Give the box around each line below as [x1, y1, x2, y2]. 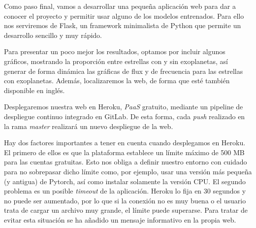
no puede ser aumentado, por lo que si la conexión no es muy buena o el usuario [4, 195, 246, 205]
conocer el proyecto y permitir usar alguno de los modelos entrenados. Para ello [4, 10, 244, 21]
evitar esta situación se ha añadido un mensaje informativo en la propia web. [4, 214, 236, 225]
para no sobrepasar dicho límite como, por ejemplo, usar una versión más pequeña [4, 166, 252, 176]
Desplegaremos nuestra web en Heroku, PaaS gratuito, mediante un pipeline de [4, 101, 243, 112]
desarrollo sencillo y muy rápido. [4, 30, 102, 40]
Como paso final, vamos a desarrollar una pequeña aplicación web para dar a [4, 1, 236, 11]
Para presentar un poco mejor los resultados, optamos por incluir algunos [4, 46, 225, 57]
